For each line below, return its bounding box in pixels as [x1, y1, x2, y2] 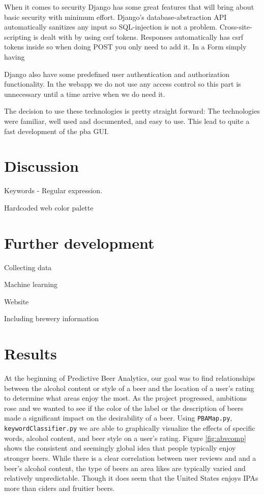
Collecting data [4, 262, 52, 272]
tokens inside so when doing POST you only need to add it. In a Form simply [4, 41, 247, 52]
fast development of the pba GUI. [4, 125, 109, 136]
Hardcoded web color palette [4, 202, 94, 213]
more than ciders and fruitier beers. [4, 482, 115, 493]
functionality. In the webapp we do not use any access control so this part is [4, 79, 241, 89]
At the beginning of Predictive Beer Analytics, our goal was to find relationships [4, 373, 255, 383]
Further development [4, 232, 155, 253]
